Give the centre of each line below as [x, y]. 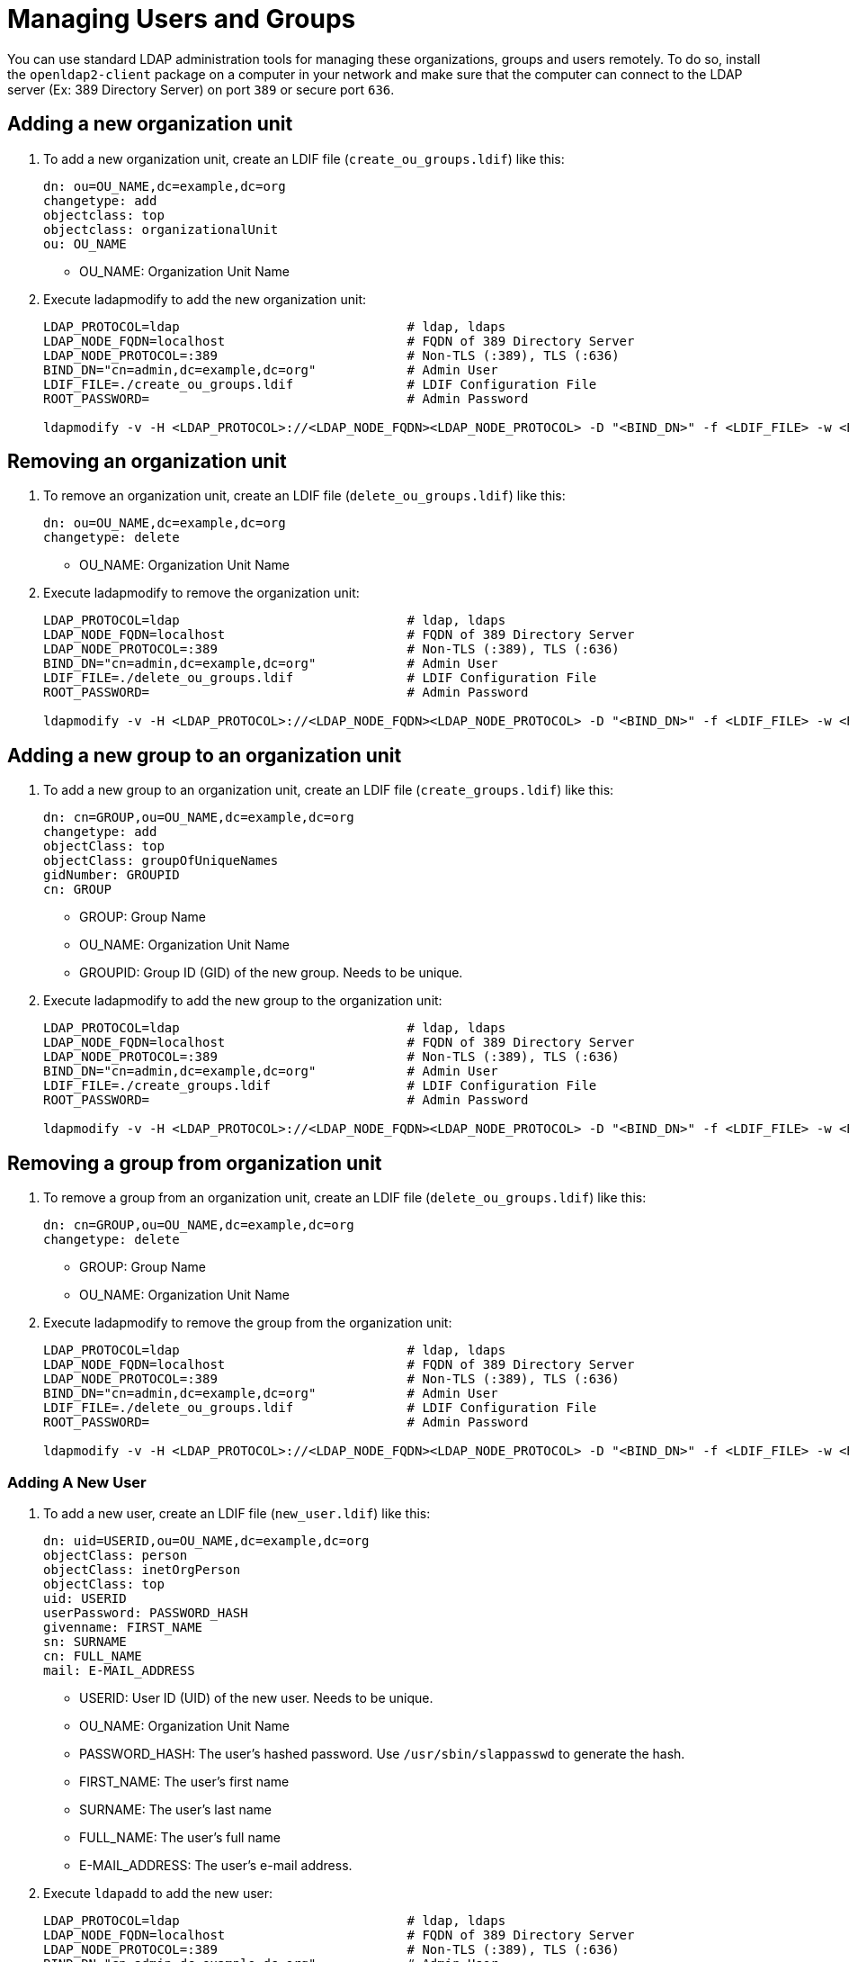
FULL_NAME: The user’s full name [180, 1837]
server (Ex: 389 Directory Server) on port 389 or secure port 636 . [201, 89]
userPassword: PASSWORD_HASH [146, 1612]
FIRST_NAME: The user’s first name [184, 1781]
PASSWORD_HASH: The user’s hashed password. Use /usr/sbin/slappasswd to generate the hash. [382, 1753]
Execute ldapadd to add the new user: [158, 1893]
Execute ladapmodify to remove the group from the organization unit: [248, 1323]
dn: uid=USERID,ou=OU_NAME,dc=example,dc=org [206, 1540]
